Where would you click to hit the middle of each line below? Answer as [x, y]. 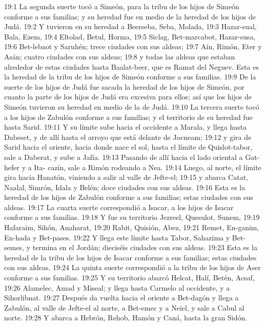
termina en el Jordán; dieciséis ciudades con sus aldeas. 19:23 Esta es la [145, 247]
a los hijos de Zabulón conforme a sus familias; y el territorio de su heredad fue [128, 117]
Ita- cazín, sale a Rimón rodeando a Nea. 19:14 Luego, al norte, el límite [148, 167]
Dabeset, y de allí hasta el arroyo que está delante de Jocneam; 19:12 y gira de [128, 137]
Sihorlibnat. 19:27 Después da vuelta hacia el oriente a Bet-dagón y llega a [121, 298]
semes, [14, 247]
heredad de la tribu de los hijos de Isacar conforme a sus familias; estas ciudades [130, 257]
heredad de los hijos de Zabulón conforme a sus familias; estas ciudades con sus [129, 197]
